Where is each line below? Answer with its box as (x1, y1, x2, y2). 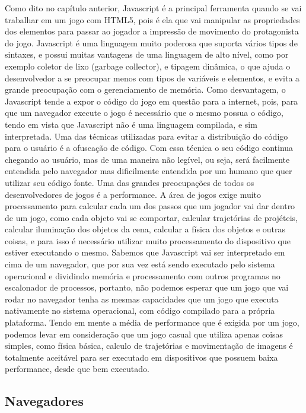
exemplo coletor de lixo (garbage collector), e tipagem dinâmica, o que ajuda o (5, 59, 291, 72)
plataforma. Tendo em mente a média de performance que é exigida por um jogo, (5, 316, 299, 329)
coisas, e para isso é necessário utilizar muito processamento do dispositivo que (5, 234, 291, 247)
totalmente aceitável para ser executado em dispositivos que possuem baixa (5, 351, 278, 363)
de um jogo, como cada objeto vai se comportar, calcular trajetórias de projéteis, (5, 211, 298, 223)
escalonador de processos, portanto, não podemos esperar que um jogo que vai (5, 281, 289, 294)
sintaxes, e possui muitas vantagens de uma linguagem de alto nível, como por (5, 48, 289, 61)
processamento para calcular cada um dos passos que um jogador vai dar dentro (5, 200, 295, 212)
